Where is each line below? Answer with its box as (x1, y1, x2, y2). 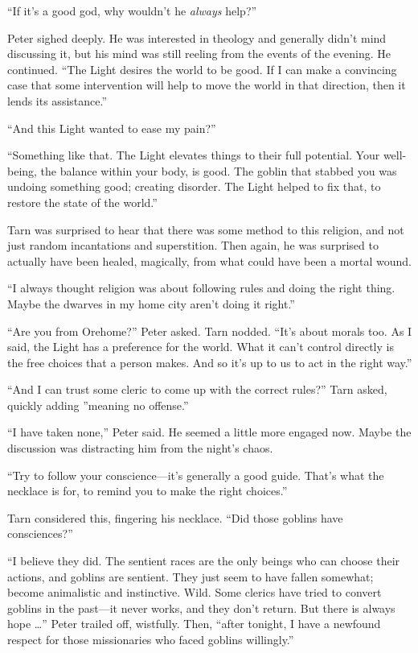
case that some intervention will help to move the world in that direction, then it (7, 76, 406, 93)
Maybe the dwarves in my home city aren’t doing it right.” (7, 295, 295, 312)
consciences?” (7, 525, 73, 542)
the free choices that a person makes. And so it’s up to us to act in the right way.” (7, 353, 412, 370)
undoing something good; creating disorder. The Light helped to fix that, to (7, 178, 381, 195)
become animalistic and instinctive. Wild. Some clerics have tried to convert (7, 584, 382, 601)
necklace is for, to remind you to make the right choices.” (7, 482, 288, 499)
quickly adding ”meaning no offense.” (7, 396, 189, 413)
